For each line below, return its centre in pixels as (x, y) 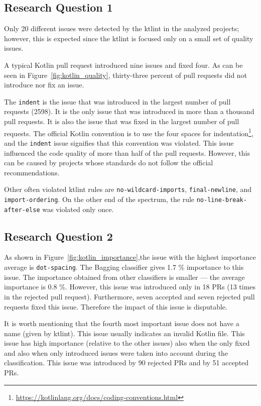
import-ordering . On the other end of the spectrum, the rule (99, 199)
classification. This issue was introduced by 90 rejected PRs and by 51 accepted (126, 363)
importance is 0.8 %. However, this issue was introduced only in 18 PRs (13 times (130, 287)
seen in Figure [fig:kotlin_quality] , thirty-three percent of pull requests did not (126, 75)
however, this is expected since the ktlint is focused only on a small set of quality (129, 38)
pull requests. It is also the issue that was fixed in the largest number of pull (122, 121)
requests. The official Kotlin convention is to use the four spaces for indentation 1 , (129, 132)
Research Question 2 (58, 236)
